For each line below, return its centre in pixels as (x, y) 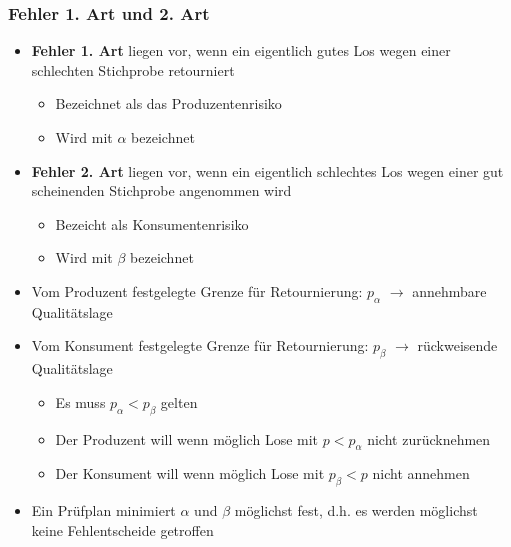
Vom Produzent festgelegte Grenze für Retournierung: (197, 290)
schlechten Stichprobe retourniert (133, 69)
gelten (179, 401)
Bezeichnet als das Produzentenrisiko (168, 103)
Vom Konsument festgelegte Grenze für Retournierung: (200, 345)
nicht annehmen (421, 473)
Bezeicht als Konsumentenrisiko (152, 223)
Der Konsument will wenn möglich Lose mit (190, 473)
